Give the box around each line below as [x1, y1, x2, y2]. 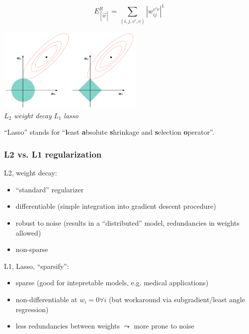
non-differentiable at [15, 294, 78, 304]
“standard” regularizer [15, 184, 84, 194]
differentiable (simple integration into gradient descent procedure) [15, 201, 216, 211]
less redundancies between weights [15, 321, 120, 331]
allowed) [15, 227, 41, 238]
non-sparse [15, 244, 48, 254]
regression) [15, 304, 49, 314]
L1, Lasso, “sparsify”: [4, 260, 69, 271]
